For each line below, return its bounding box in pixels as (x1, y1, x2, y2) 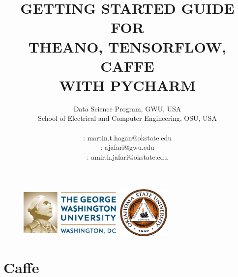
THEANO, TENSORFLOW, (28, 36, 227, 56)
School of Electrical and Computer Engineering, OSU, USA (38, 113, 217, 123)
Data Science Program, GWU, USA (73, 103, 181, 113)
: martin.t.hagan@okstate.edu (83, 132, 172, 142)
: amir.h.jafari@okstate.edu (87, 151, 168, 162)
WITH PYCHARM (59, 75, 196, 95)
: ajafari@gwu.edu (100, 142, 154, 152)
